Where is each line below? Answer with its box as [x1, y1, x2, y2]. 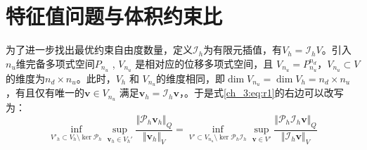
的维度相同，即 [156, 70, 225, 85]
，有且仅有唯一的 [6, 85, 84, 100]
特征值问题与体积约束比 [6, 1, 223, 30]
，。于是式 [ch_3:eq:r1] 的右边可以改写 [179, 85, 344, 100]
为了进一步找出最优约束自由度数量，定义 [6, 42, 193, 57]
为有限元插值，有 [203, 42, 283, 57]
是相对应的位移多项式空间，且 [135, 56, 273, 70]
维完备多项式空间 [15, 56, 95, 70]
